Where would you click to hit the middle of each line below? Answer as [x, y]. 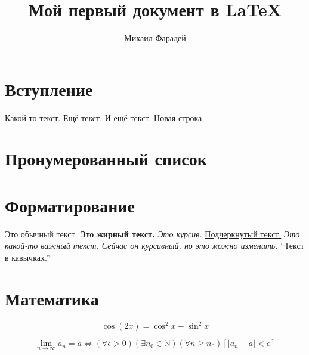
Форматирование [70, 205]
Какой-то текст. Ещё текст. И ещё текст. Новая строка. [105, 117]
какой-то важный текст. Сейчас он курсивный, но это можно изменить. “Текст [154, 246]
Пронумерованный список [106, 158]
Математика [52, 298]
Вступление [49, 89]
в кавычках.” [27, 257]
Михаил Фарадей [155, 38]
